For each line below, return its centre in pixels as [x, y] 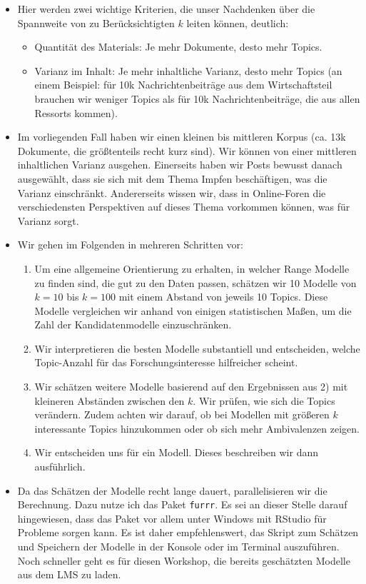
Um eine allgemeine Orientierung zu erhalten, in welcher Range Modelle [192, 268]
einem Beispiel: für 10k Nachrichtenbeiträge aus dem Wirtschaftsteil [183, 85]
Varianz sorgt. [48, 220]
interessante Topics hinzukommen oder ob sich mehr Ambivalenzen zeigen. [197, 428]
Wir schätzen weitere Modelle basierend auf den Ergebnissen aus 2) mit [191, 387]
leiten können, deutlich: [238, 22]
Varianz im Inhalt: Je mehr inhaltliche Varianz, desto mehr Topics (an [188, 70]
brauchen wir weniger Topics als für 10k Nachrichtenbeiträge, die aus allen [197, 98]
